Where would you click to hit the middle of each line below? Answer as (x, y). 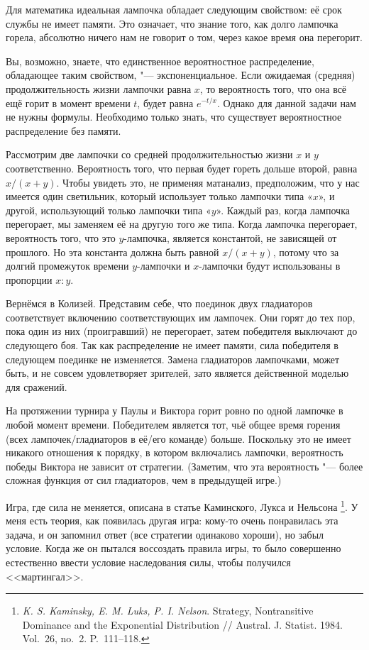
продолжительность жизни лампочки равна (99, 88)
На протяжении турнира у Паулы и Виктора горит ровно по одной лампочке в (175, 411)
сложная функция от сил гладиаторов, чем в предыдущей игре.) (144, 480)
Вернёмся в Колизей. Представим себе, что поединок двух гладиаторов (159, 303)
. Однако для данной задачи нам (286, 103)
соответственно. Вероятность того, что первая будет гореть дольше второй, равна (182, 168)
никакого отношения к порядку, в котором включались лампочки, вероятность (175, 452)
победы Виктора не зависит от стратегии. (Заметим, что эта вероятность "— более (184, 466)
